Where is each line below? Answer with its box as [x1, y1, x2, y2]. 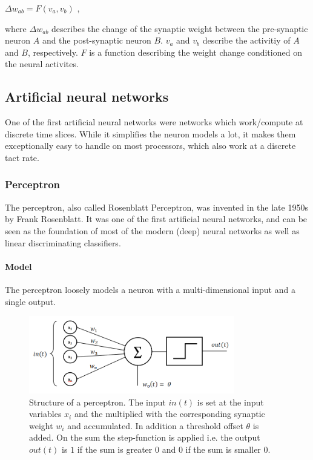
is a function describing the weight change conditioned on [89, 45, 302, 58]
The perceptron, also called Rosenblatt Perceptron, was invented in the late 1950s [5, 200, 308, 213]
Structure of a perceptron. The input [29, 395, 166, 408]
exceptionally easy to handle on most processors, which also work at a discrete [5, 139, 296, 152]
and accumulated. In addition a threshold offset [67, 419, 243, 432]
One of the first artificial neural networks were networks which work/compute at [5, 116, 303, 128]
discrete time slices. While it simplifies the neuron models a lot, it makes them [5, 127, 296, 140]
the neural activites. [5, 57, 79, 70]
